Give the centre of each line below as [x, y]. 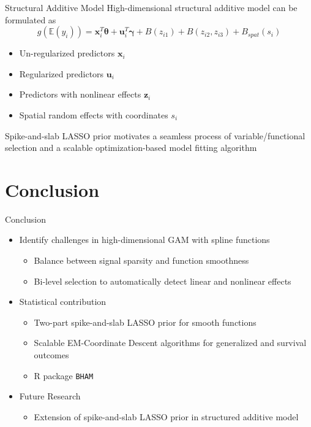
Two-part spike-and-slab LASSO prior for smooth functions [145, 322]
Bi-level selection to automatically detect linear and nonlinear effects [163, 281]
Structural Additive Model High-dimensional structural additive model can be [151, 7]
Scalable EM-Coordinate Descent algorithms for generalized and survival [170, 343]
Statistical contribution [63, 302]
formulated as [31, 19]
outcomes [51, 355]
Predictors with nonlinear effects [80, 94]
